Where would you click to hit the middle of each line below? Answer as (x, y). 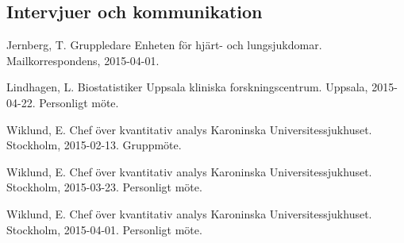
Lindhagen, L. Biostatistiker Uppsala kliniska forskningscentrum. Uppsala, (187, 87)
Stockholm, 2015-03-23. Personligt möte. (104, 187)
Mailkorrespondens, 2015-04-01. (83, 60)
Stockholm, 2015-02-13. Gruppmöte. (94, 145)
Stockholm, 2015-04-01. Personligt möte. (104, 229)
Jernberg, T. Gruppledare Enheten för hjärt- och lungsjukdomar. (164, 45)
